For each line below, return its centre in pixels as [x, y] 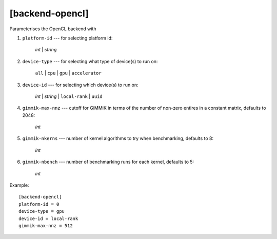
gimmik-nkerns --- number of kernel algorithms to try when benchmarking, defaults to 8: [118, 138]
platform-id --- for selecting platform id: [67, 38]
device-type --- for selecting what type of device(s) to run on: [90, 61]
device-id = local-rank [48, 218]
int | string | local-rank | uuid [69, 96]
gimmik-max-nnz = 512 [46, 225]
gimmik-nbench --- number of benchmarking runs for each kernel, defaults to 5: [108, 162]
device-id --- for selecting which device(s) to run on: [80, 85]
